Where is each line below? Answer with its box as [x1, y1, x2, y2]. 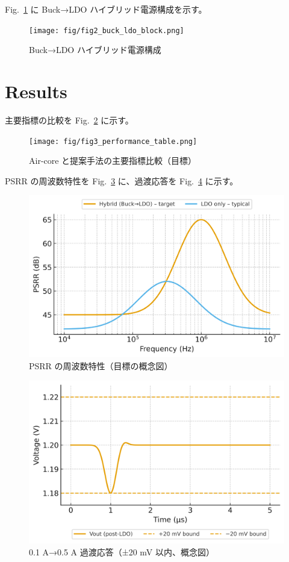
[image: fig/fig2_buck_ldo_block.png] [29, 26, 184, 35]
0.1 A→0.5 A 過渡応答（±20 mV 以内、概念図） [29, 545, 214, 558]
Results [5, 79, 67, 104]
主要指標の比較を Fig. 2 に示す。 [5, 113, 134, 126]
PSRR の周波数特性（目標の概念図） [29, 359, 173, 372]
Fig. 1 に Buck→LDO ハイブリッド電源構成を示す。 [5, 3, 207, 15]
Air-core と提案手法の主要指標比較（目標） [29, 154, 197, 167]
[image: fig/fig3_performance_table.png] [29, 137, 197, 146]
